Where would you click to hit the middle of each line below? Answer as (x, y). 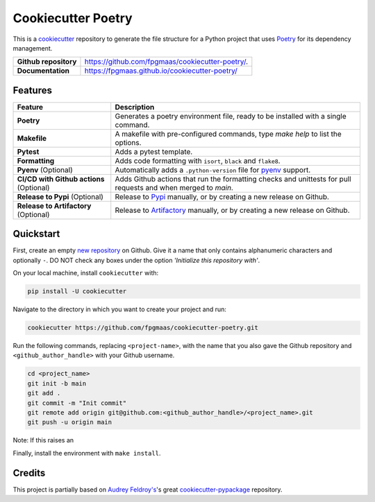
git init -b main (57, 383)
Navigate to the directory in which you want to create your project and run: (120, 309)
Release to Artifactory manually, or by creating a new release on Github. (232, 210)
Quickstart (36, 234)
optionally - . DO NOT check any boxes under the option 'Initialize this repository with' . (136, 260)
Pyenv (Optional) (45, 170)
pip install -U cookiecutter (77, 292)
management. (33, 48)
